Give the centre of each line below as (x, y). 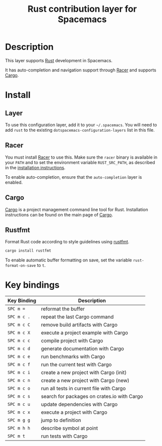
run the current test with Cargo (76, 365)
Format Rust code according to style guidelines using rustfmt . (67, 242)
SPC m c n (19, 381)
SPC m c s (19, 397)
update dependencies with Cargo (79, 404)
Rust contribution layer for (82, 9)
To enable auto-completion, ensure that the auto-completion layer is (73, 177)
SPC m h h (19, 428)
